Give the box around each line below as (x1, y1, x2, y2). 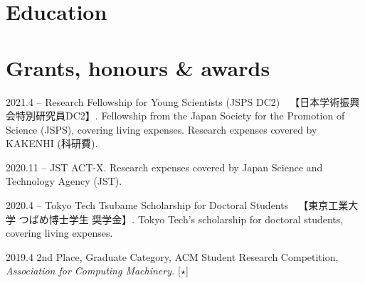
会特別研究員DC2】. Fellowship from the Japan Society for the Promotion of (6, 108, 345, 123)
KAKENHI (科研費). (6, 136, 98, 151)
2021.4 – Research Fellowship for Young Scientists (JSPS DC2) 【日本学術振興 (6, 94, 360, 109)
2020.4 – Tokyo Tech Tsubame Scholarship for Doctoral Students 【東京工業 (6, 198, 349, 213)
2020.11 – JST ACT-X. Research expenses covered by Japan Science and (6, 159, 323, 174)
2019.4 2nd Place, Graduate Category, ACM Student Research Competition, (6, 249, 339, 264)
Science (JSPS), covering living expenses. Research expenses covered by (6, 122, 317, 137)
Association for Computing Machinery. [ (6, 263, 181, 278)
